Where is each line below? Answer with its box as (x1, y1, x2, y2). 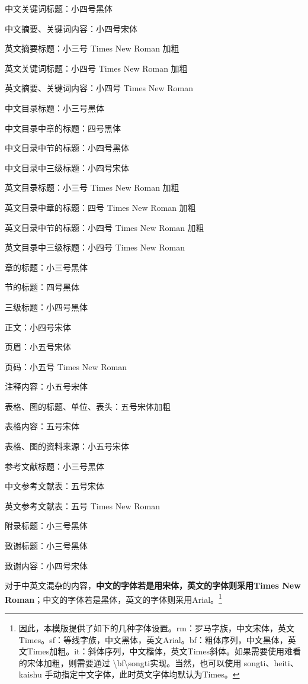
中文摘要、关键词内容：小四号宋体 (5, 22, 137, 34)
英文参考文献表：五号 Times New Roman (5, 499, 160, 512)
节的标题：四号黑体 (5, 281, 79, 293)
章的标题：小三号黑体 (5, 261, 88, 273)
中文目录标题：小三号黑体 (5, 101, 104, 114)
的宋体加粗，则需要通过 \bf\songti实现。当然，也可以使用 (18, 656, 242, 669)
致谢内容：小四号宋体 (5, 559, 88, 571)
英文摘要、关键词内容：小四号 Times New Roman (5, 82, 193, 94)
